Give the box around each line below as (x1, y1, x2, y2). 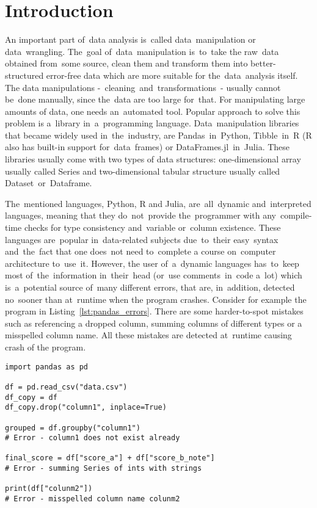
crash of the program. (5, 340, 86, 353)
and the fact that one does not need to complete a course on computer (5, 245, 276, 258)
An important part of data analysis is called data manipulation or (5, 33, 256, 46)
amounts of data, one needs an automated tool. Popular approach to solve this (5, 104, 301, 117)
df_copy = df (5, 393, 57, 402)
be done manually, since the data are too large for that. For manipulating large (5, 93, 305, 106)
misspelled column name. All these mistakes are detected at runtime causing (5, 328, 292, 341)
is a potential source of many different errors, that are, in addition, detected (5, 281, 295, 293)
